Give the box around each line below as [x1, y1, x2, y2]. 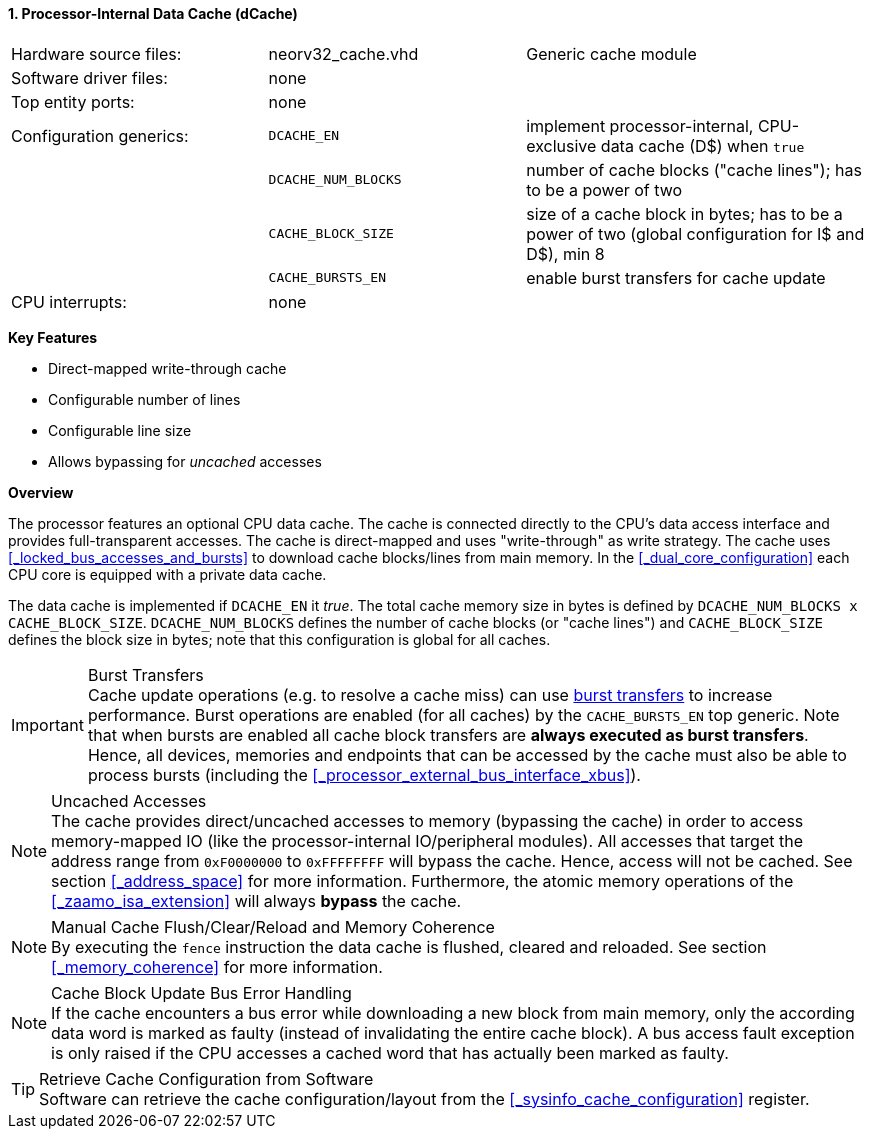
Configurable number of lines [48, 390, 241, 408]
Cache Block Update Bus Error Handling [51, 982, 352, 1003]
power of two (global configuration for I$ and [526, 223, 865, 244]
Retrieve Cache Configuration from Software [39, 1068, 374, 1089]
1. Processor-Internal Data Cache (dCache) [8, 5, 298, 22]
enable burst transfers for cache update [526, 267, 826, 288]
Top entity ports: [11, 91, 135, 112]
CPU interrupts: [11, 291, 127, 312]
